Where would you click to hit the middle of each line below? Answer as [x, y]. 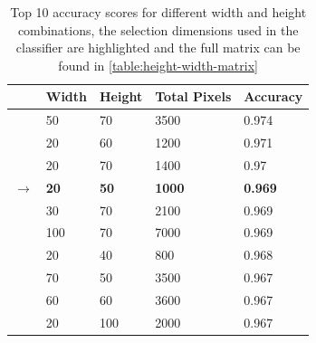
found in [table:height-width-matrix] [158, 65]
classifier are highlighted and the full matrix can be [158, 48]
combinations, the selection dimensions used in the [158, 29]
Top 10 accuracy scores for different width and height [158, 12]
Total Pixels [193, 96]
